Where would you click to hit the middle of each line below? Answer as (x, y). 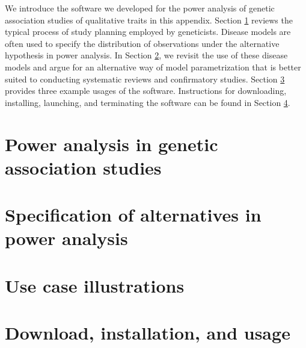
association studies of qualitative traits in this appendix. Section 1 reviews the (149, 20)
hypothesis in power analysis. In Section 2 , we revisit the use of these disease (146, 55)
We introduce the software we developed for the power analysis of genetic (140, 8)
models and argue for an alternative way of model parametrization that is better (153, 67)
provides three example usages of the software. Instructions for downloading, (146, 91)
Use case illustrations (95, 285)
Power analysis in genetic (112, 144)
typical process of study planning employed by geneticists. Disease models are (148, 32)
